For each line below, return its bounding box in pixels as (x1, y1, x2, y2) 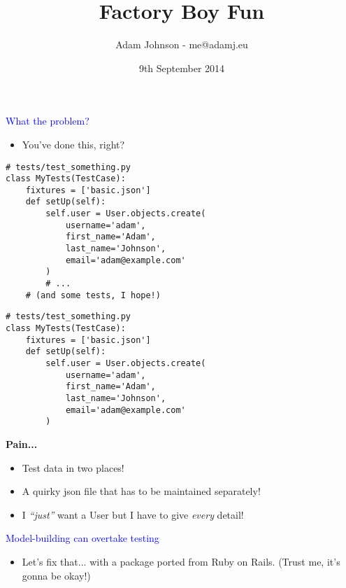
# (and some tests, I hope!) (25, 290, 161, 300)
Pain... (6, 436, 38, 451)
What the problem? (6, 113, 89, 128)
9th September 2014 (138, 60, 225, 75)
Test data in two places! (22, 460, 124, 475)
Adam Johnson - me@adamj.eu (115, 37, 248, 52)
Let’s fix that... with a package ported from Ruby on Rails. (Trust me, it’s (22, 554, 340, 568)
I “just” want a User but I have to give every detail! (22, 507, 244, 521)
